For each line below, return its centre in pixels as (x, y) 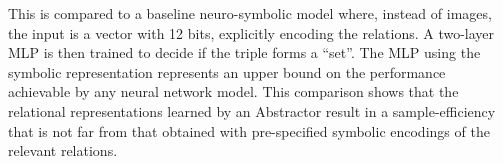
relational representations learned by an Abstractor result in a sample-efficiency (252, 110)
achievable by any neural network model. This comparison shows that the (233, 91)
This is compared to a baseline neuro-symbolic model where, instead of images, (250, 13)
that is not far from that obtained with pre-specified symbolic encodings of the (249, 130)
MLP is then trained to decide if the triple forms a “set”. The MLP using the (244, 52)
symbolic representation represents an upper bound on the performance (227, 71)
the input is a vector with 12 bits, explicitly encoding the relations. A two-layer (251, 32)
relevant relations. (63, 150)
